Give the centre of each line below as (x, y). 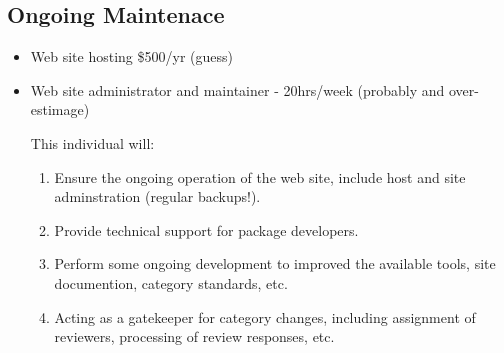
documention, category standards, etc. (171, 282)
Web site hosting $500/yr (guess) (131, 56)
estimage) (60, 109)
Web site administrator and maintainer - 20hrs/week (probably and (237, 89)
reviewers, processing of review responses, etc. (194, 336)
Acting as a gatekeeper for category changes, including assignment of (265, 316)
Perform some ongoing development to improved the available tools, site (275, 263)
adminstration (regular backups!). (157, 196)
